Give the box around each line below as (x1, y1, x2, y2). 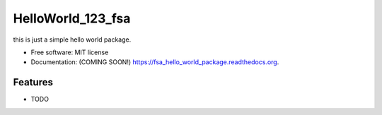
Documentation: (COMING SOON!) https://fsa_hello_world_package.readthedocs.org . (30, 58, 279, 66)
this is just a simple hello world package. (13, 35, 132, 44)
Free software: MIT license (30, 48, 109, 56)
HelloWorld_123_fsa (13, 11, 131, 26)
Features (13, 76, 53, 88)
